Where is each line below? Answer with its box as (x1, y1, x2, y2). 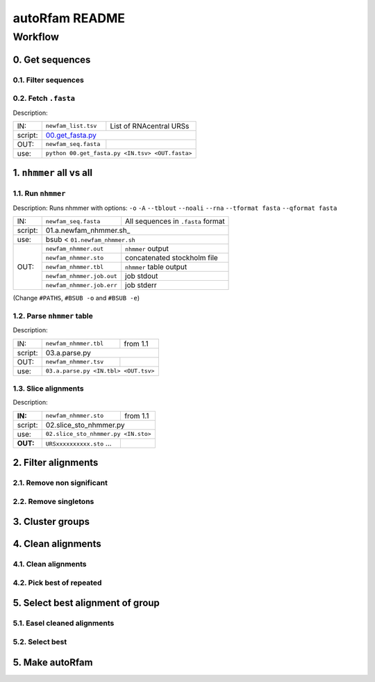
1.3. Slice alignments (12, 383, 84, 393)
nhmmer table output (125, 262, 187, 272)
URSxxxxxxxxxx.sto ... (45, 438, 112, 448)
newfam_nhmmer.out (45, 245, 104, 252)
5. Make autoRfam (12, 656, 93, 668)
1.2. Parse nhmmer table (12, 311, 94, 320)
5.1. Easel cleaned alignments (12, 619, 115, 628)
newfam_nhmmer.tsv (45, 358, 104, 366)
